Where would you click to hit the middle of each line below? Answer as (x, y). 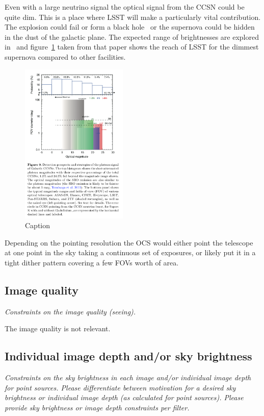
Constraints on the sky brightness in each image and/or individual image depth (128, 377)
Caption (38, 225)
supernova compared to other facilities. (65, 56)
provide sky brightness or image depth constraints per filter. (97, 408)
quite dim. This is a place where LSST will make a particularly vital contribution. (133, 17)
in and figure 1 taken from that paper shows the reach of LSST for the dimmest (132, 47)
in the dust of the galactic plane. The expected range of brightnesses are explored (132, 36)
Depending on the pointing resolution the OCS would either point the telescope (129, 242)
